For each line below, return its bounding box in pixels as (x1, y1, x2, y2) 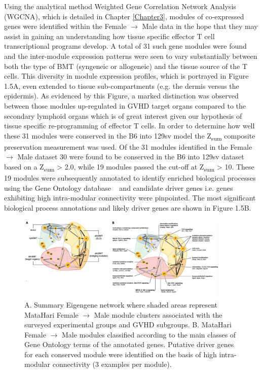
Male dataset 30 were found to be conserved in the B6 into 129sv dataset (17, 151, 244, 162)
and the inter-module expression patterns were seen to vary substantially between (4, 50, 257, 61)
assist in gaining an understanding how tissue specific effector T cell (4, 30, 215, 41)
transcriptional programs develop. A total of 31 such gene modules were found (4, 41, 247, 51)
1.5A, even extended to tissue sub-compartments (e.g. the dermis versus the (4, 80, 239, 91)
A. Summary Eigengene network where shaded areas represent (24, 299, 217, 310)
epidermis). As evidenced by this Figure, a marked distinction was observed (4, 90, 239, 101)
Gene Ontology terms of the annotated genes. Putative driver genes (24, 339, 234, 350)
